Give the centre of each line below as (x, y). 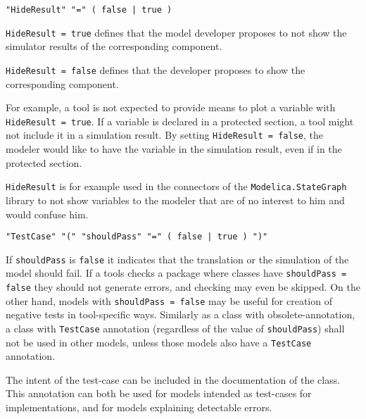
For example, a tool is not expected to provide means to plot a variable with (171, 107)
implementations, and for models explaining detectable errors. (139, 407)
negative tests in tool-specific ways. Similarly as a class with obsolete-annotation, (181, 314)
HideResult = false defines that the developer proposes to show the (156, 69)
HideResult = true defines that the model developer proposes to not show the (176, 32)
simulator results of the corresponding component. (114, 46)
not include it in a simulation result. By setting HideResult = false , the (164, 135)
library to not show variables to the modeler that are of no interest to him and (175, 200)
